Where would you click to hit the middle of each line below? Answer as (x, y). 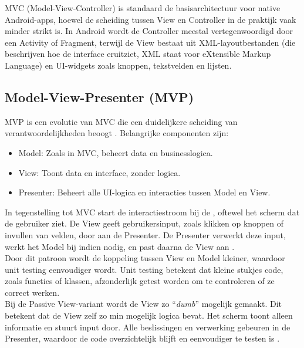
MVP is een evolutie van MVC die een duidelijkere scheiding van (121, 121)
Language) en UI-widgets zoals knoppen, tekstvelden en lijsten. (118, 65)
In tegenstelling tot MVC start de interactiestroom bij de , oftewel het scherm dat (152, 212)
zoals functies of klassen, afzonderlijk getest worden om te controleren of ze (140, 281)
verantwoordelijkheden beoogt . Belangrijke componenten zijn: (117, 133)
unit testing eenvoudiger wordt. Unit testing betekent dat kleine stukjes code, (144, 269)
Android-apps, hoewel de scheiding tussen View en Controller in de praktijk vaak (151, 19)
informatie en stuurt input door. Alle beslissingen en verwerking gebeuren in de (148, 327)
